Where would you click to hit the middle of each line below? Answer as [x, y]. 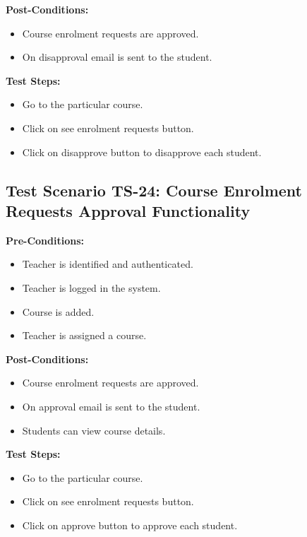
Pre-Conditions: [45, 240]
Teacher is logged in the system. [91, 287]
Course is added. [58, 311]
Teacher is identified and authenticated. [108, 264]
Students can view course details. [94, 430]
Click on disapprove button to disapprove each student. [142, 152]
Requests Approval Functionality [128, 210]
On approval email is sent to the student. [111, 406]
